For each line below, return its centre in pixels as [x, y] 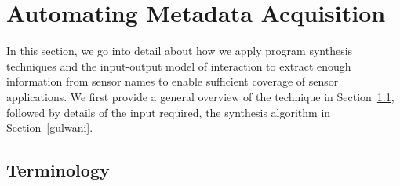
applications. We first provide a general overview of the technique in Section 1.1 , [200, 96]
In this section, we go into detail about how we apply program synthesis [180, 51]
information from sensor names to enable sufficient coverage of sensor [173, 81]
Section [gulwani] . [50, 128]
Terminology [58, 170]
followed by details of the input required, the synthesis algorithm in [169, 112]
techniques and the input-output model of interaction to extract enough [179, 66]
